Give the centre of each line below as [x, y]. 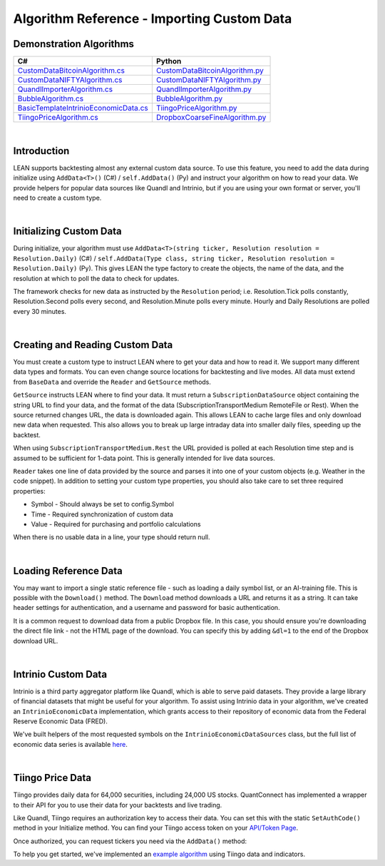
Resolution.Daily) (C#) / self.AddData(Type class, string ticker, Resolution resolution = [174, 258]
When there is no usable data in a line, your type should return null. [112, 537]
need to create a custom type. [57, 198]
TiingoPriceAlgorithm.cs [58, 118]
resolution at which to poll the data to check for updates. [96, 278]
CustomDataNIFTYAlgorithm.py [209, 80]
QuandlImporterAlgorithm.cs [65, 89]
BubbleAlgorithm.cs [51, 98]
